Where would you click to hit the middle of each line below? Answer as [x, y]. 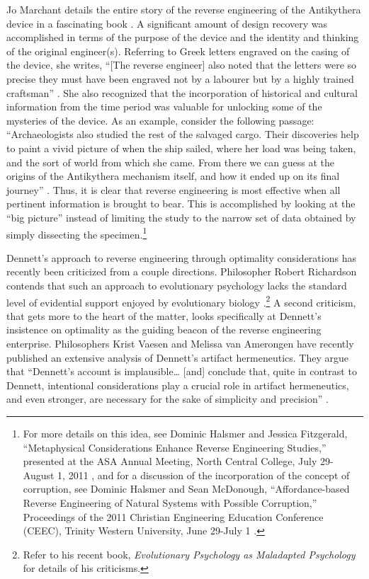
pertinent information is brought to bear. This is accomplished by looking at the [181, 203]
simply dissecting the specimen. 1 [77, 233]
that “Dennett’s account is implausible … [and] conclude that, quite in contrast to [182, 371]
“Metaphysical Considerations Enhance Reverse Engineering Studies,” [175, 447]
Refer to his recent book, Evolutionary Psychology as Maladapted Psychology [189, 554]
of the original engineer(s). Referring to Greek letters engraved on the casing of [178, 51]
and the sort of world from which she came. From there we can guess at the [171, 162]
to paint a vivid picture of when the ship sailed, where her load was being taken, [181, 148]
